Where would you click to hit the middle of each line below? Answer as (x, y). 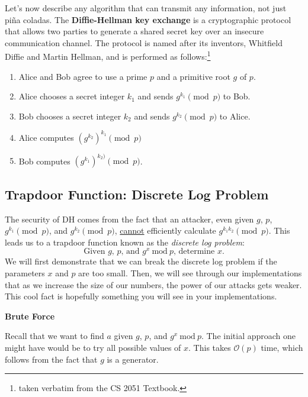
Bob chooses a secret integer (70, 116)
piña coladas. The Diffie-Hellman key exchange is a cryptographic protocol (148, 19)
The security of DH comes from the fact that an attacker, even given (129, 219)
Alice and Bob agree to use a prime (83, 76)
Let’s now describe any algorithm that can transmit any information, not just (146, 8)
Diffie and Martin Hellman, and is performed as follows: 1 (108, 56)
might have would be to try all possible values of (93, 348)
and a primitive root (193, 76)
